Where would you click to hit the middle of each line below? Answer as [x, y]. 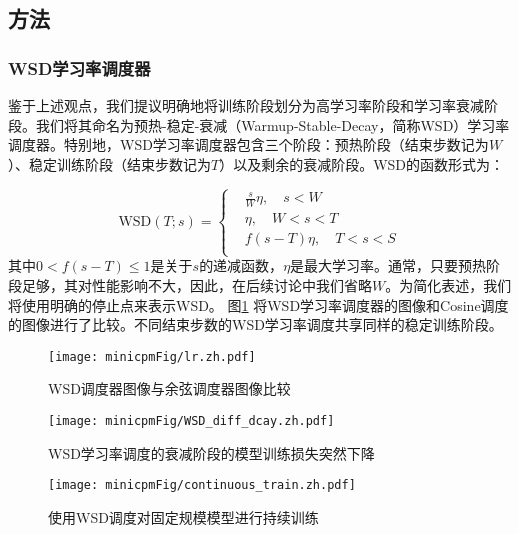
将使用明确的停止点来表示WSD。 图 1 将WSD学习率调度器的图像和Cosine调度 [258, 304]
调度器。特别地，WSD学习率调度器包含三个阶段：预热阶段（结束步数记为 [248, 144]
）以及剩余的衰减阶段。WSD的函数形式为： [362, 163]
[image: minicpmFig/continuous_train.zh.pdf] [202, 485]
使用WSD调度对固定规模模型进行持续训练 [183, 516]
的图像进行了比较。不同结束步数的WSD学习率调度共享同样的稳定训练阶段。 [255, 324]
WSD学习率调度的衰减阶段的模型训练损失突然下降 [211, 452]
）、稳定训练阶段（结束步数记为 [109, 163]
